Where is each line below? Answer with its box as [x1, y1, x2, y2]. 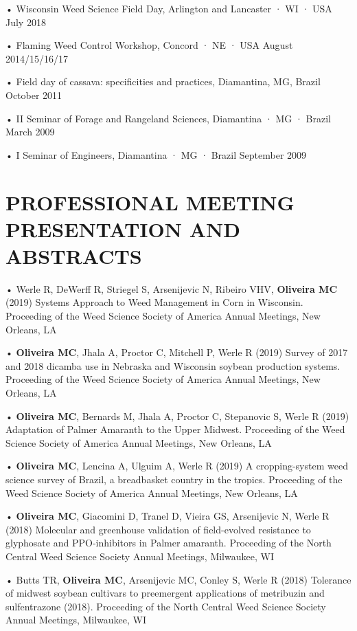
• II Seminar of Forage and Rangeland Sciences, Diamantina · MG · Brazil [5, 111, 331, 125]
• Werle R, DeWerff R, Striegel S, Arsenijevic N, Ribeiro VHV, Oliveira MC [5, 281, 338, 296]
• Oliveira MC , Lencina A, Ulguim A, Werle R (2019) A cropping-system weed [5, 458, 348, 473]
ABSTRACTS [5, 241, 142, 269]
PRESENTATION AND [5, 214, 240, 243]
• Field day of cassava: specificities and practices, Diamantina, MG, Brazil [5, 74, 321, 89]
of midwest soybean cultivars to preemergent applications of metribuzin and [5, 586, 325, 600]
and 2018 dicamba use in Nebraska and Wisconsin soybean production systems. [5, 358, 341, 373]
